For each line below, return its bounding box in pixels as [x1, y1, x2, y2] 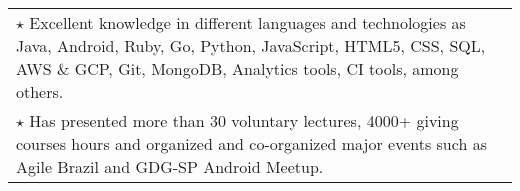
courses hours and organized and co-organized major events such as [16, 132, 487, 155]
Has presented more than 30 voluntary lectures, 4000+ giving [29, 109, 459, 132]
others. [16, 80, 64, 103]
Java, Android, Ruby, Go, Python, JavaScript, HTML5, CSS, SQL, [16, 34, 486, 57]
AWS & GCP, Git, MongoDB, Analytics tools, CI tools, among [16, 57, 459, 80]
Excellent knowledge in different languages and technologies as [29, 11, 466, 34]
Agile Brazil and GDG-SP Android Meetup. [16, 155, 324, 178]
